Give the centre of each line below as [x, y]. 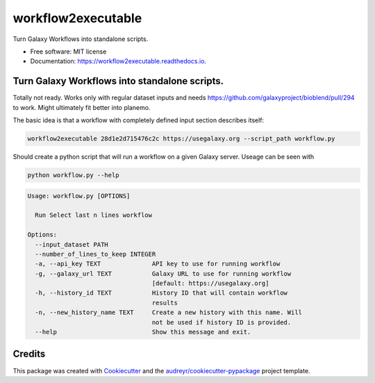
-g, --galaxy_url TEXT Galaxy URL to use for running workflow [163, 274]
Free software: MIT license [68, 51]
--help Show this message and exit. [143, 332]
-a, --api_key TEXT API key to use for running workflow [158, 264]
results [165, 303]
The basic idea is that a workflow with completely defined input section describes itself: [139, 120]
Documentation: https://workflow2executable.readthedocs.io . [118, 61]
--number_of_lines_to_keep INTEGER [95, 254]
